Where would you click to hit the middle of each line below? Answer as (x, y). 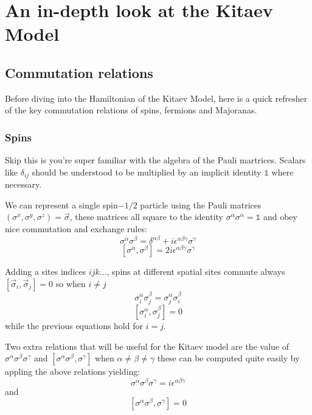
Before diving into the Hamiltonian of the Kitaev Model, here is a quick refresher (156, 98)
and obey (280, 217)
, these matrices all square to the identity (146, 217)
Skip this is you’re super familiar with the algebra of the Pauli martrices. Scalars (155, 160)
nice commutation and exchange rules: (76, 229)
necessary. (23, 184)
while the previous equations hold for (74, 325)
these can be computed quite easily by (228, 358)
